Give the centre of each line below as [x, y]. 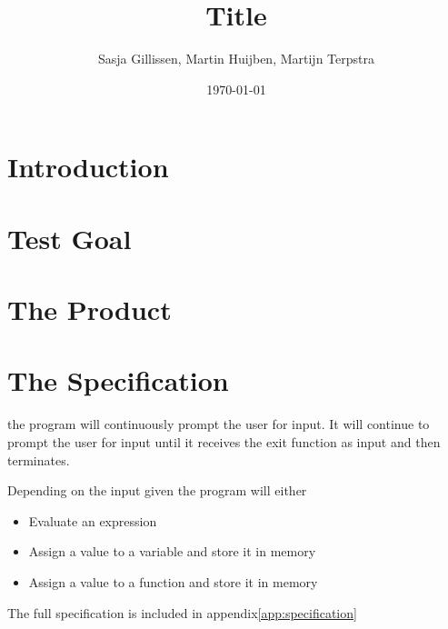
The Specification [118, 380]
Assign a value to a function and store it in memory [173, 581]
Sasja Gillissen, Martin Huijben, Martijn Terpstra [236, 59]
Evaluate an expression [93, 520]
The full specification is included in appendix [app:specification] [182, 612]
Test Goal [70, 238]
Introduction [88, 167]
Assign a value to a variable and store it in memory [172, 551]
